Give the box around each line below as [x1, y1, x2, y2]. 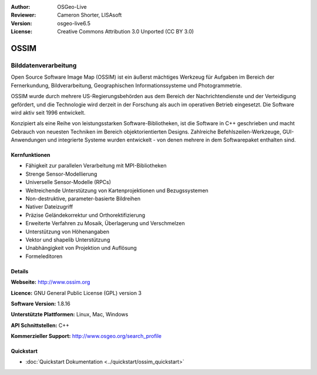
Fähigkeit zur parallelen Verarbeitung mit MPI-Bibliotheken [25, 162, 167, 169]
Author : [11, 4, 31, 10]
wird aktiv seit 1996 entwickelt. [11, 109, 86, 116]
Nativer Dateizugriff [25, 203, 73, 210]
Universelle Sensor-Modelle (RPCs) [25, 179, 112, 186]
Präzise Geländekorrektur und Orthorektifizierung [25, 212, 146, 219]
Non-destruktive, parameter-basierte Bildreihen [25, 195, 141, 202]
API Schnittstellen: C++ [11, 322, 70, 329]
